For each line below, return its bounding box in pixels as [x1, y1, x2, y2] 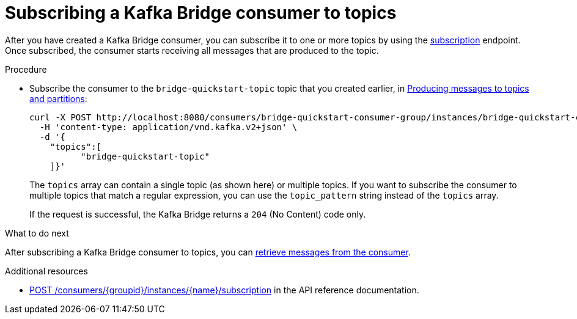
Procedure [5, 64, 47, 75]
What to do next [5, 227, 69, 238]
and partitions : [29, 93, 87, 104]
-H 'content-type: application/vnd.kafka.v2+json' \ [39, 122, 298, 132]
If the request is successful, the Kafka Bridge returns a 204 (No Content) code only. [29, 208, 366, 219]
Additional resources [5, 265, 88, 276]
